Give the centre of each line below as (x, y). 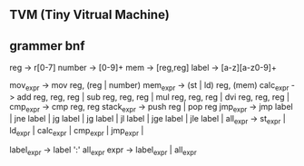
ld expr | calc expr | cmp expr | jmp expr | (77, 131)
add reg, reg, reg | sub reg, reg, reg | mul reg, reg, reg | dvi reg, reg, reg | (153, 97)
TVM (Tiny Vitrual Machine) (89, 15)
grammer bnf (47, 46)
